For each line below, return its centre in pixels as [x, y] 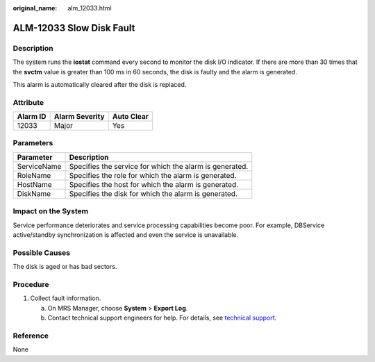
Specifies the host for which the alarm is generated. [154, 184]
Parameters [33, 143]
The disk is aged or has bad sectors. [65, 267]
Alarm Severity [79, 117]
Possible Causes [42, 252]
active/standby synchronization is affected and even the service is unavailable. [126, 235]
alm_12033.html [90, 8]
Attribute [28, 102]
